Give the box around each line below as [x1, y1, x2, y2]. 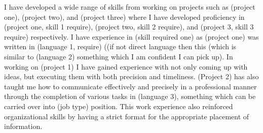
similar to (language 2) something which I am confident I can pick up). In [4, 51, 233, 61]
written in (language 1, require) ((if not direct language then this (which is [4, 41, 237, 52]
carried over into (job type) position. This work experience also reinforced [4, 101, 233, 111]
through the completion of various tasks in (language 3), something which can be [4, 91, 256, 102]
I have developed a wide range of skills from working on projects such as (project [4, 2, 255, 12]
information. [4, 121, 43, 131]
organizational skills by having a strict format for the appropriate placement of [4, 111, 249, 121]
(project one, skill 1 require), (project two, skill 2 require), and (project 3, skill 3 [4, 21, 254, 32]
